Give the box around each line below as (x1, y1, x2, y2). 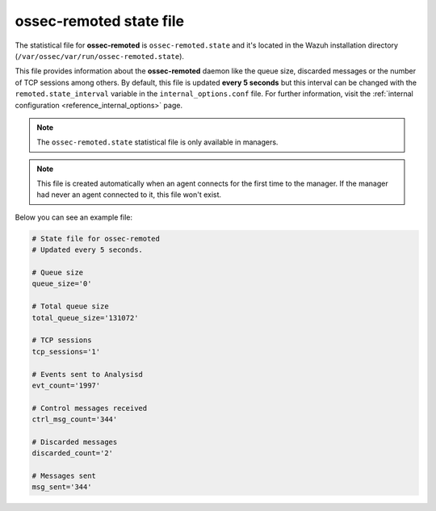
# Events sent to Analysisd (31, 370, 143, 379)
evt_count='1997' (31, 380, 101, 390)
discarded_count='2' (31, 449, 113, 458)
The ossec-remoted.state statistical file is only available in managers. (36, 137, 279, 147)
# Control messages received (31, 404, 148, 413)
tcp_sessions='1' (31, 347, 101, 356)
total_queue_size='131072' (31, 313, 139, 322)
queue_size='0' (31, 279, 92, 288)
